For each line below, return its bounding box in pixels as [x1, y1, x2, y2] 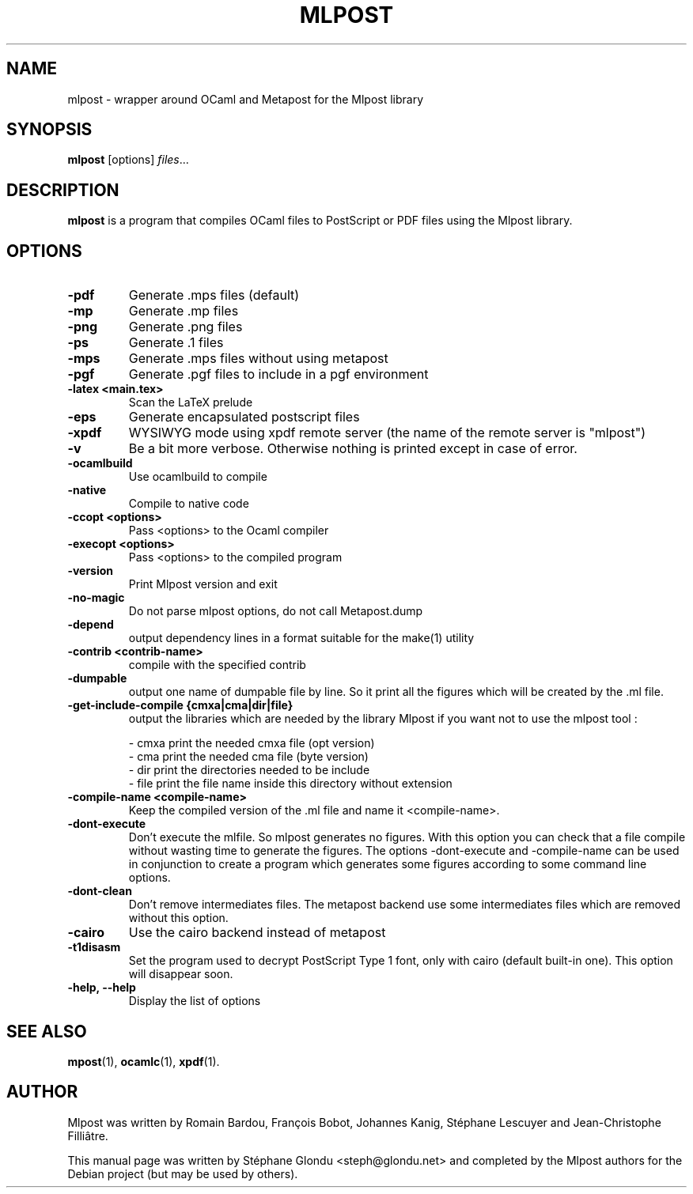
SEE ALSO [6, 1021, 87, 1041]
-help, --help [67, 981, 136, 995]
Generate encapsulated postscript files [128, 409, 360, 425]
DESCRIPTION [6, 179, 119, 200]
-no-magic [67, 591, 125, 605]
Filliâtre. [67, 1128, 108, 1143]
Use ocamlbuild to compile [128, 470, 267, 484]
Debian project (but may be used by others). [67, 1166, 298, 1181]
